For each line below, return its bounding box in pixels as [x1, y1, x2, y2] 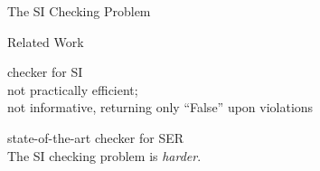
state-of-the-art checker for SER [7, 128, 184, 147]
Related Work [7, 32, 84, 51]
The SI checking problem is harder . [7, 146, 202, 165]
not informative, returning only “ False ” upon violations [7, 98, 314, 117]
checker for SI [7, 62, 83, 81]
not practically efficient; [7, 80, 138, 99]
